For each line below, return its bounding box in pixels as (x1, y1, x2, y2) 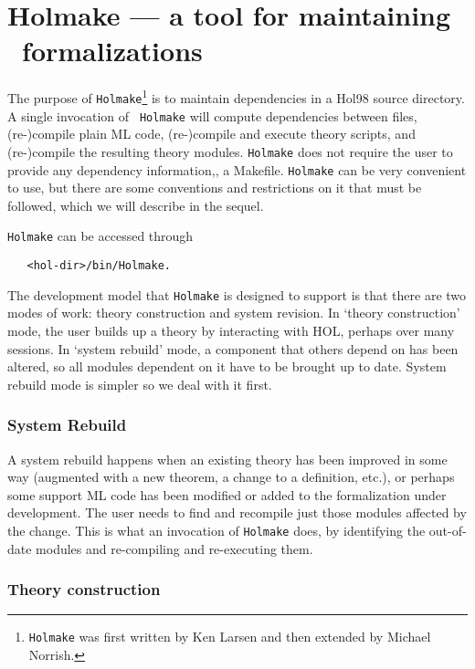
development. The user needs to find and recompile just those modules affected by (7, 503, 467, 522)
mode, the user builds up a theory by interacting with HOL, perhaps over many (7, 320, 455, 340)
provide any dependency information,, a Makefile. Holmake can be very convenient (7, 160, 467, 179)
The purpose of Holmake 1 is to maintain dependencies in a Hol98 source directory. (7, 86, 465, 107)
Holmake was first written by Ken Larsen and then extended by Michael (28, 627, 431, 646)
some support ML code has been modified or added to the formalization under (7, 485, 447, 504)
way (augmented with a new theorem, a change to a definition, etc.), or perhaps (7, 467, 455, 486)
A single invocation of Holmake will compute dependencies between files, (7, 106, 417, 125)
